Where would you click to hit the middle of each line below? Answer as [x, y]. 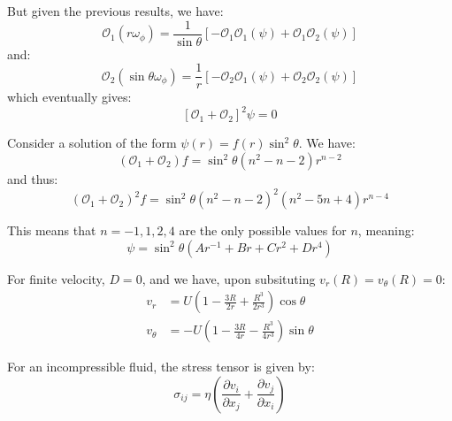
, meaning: [386, 230]
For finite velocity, [56, 278]
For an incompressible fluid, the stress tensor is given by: [161, 367]
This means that [52, 230]
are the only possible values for [263, 230]
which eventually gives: [69, 97]
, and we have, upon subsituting [229, 278]
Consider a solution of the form [92, 143]
